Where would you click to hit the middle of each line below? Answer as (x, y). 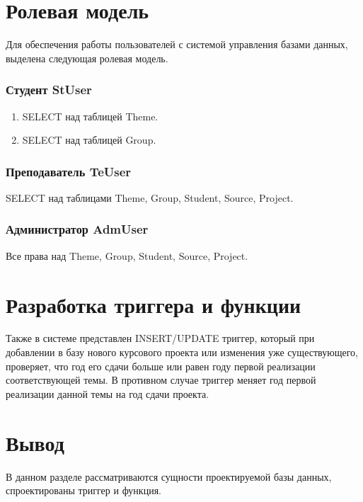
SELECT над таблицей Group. (89, 140)
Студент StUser (49, 90)
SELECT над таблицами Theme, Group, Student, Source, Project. (150, 197)
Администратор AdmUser (77, 229)
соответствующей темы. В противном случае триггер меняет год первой (161, 380)
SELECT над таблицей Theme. (90, 116)
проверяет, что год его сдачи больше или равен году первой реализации (161, 366)
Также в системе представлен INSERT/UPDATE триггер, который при (160, 338)
